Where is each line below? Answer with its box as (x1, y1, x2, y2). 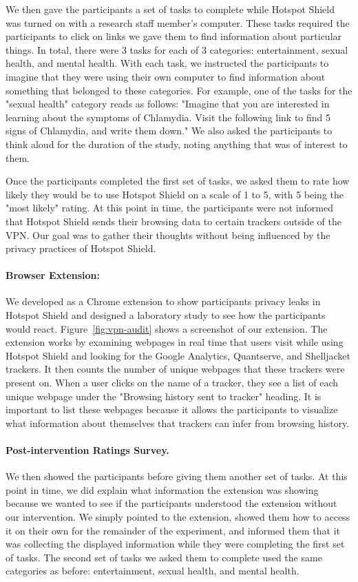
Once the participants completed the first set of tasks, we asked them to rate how (6, 174, 350, 188)
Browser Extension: (6, 268, 101, 282)
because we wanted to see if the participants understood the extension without (6, 496, 337, 510)
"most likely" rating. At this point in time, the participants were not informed (6, 200, 333, 215)
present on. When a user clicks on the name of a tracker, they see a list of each (6, 375, 339, 390)
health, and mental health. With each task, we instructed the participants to (6, 56, 329, 70)
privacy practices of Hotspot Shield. (6, 241, 156, 256)
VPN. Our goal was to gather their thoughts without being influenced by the (6, 227, 330, 242)
